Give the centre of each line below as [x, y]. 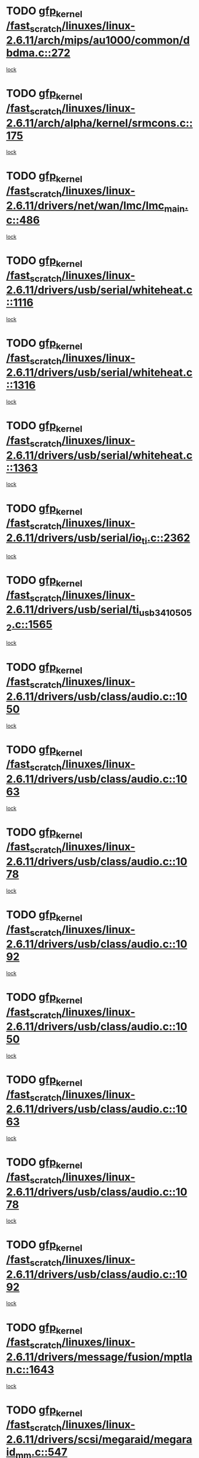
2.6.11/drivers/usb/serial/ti [73, 610]
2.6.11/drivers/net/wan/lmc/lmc [85, 205]
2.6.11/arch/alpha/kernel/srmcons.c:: [99, 123]
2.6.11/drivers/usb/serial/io [74, 538]
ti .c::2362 [166, 539]
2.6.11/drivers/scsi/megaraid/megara [99, 1439]
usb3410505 [166, 613]
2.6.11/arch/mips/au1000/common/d [98, 40]
